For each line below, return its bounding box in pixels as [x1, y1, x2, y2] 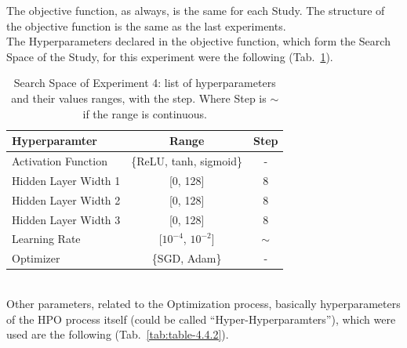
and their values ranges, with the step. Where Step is [11, 89, 267, 106]
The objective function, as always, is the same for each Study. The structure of [6, 2, 385, 18]
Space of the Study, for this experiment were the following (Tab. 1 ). [6, 48, 333, 64]
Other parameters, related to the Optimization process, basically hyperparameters [6, 295, 401, 311]
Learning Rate [12, 230, 81, 247]
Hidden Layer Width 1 [12, 172, 121, 188]
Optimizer [12, 250, 60, 266]
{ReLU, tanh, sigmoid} [131, 153, 242, 169]
